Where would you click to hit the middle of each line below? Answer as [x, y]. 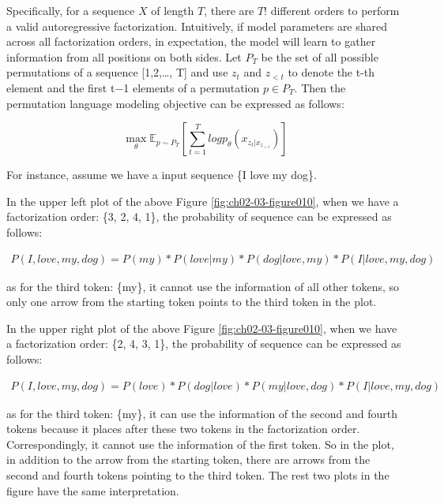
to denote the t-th [331, 72]
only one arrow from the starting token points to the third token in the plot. [192, 302]
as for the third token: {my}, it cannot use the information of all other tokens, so [203, 286]
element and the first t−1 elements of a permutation [133, 87]
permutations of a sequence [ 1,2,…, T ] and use [117, 72]
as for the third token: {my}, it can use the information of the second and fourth [202, 413]
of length [173, 10]
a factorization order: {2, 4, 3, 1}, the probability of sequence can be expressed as [204, 343]
